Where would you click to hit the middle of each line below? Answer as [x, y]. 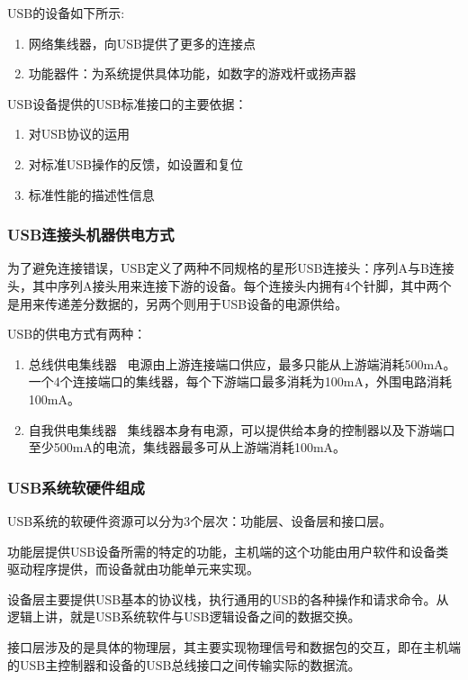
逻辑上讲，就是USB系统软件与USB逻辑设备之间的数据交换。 [184, 617]
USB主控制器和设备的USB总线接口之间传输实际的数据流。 [190, 664]
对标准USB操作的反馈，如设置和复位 [135, 163]
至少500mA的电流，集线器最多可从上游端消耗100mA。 [187, 447]
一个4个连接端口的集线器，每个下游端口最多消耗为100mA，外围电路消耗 [240, 381]
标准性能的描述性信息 [91, 194]
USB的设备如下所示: [66, 13]
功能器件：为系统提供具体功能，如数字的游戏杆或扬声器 [192, 73]
